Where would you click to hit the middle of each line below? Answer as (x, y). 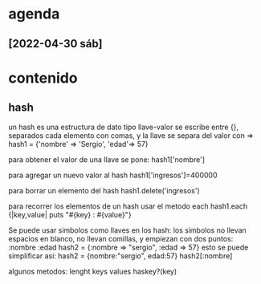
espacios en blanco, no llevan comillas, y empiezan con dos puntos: (121, 238)
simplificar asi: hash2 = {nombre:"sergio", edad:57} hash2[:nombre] (120, 256)
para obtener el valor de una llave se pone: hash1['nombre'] (107, 159)
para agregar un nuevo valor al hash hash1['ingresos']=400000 (113, 175)
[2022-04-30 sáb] (55, 44)
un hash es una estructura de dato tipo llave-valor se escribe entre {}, (124, 127)
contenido (43, 78)
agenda (34, 14)
